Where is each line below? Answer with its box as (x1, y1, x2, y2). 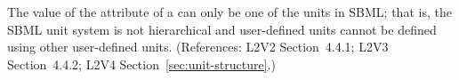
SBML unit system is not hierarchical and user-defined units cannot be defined (7, 20, 437, 38)
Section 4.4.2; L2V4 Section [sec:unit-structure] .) (7, 54, 276, 73)
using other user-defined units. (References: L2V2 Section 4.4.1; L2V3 (7, 37, 389, 56)
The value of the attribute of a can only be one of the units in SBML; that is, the (7, 3, 452, 20)
